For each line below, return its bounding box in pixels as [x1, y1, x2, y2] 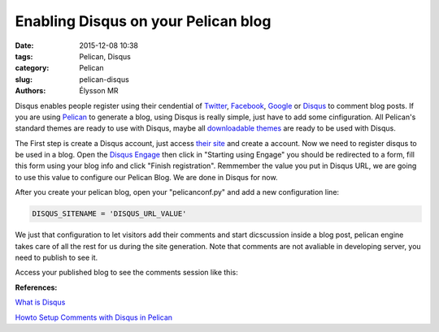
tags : [15, 51, 33, 61]
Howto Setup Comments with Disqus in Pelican [15, 313, 173, 322]
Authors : [15, 86, 46, 96]
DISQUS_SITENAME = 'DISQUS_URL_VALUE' [32, 209, 187, 218]
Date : [15, 41, 34, 50]
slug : [15, 74, 33, 84]
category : [15, 63, 50, 73]
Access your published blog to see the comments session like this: [15, 268, 239, 278]
